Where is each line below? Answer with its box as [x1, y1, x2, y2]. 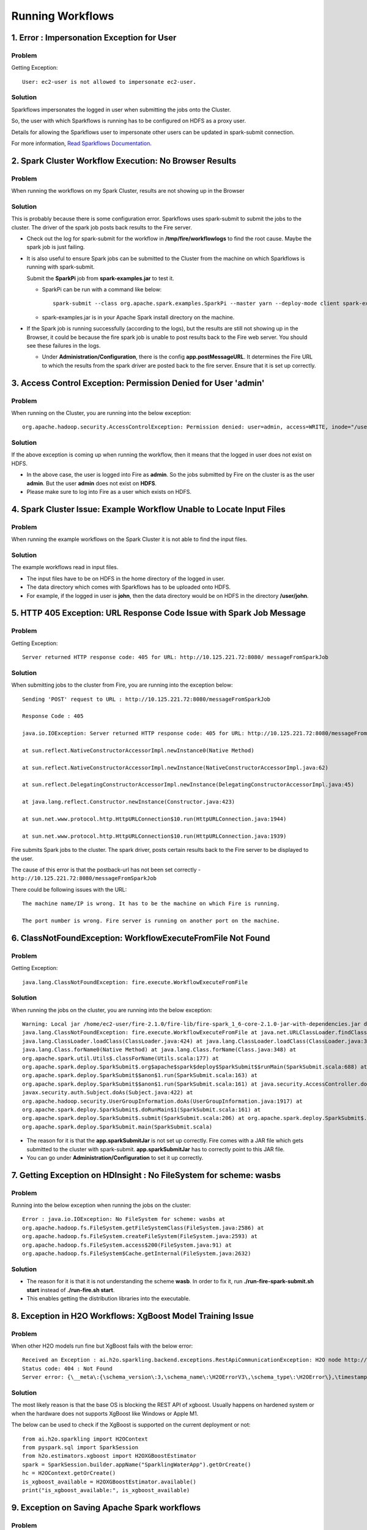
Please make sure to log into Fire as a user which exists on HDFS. [26, 488, 192, 496]
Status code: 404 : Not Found [22, 1365, 113, 1372]
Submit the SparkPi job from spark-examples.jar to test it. [26, 274, 174, 282]
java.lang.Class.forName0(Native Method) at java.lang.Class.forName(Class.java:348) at [22, 1047, 297, 1053]
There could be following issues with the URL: [11, 886, 127, 893]
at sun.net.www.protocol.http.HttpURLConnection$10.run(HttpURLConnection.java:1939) [22, 832, 287, 840]
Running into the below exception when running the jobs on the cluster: [11, 1201, 191, 1209]
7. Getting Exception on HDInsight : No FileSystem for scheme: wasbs [11, 1170, 281, 1181]
